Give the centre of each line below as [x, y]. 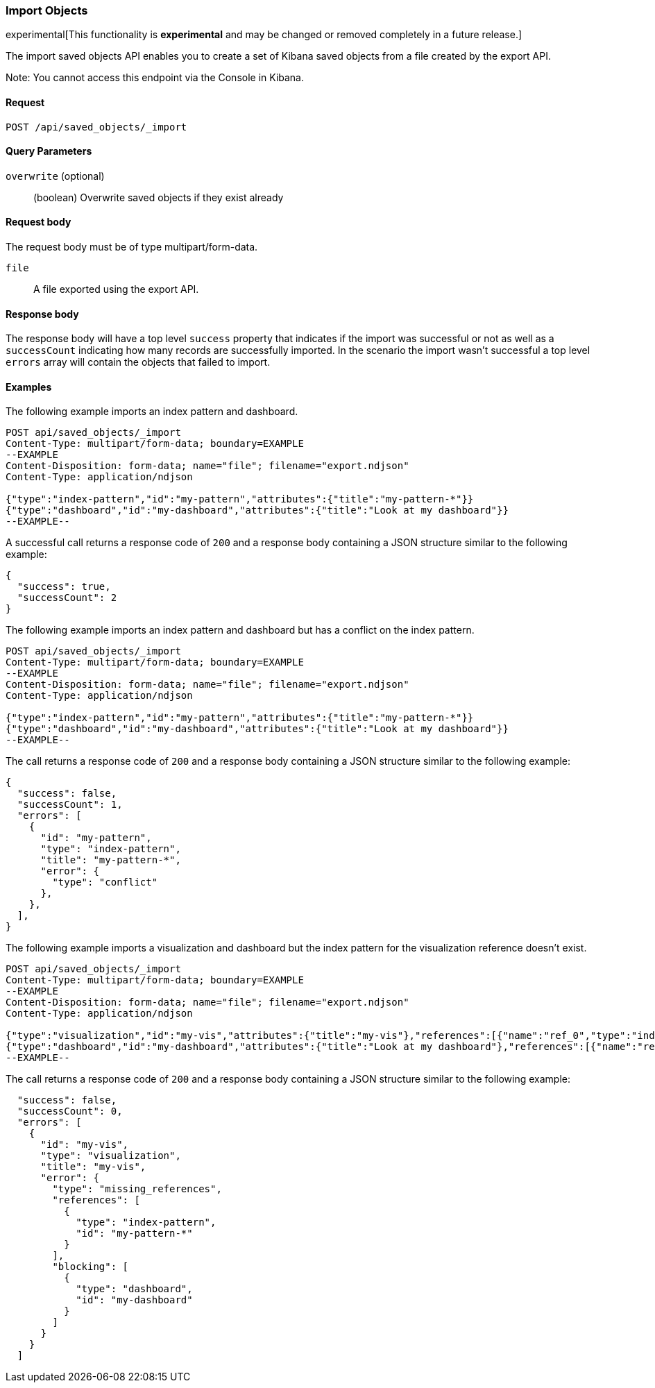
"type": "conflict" [105, 882]
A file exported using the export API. [116, 289]
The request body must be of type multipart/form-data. [132, 247]
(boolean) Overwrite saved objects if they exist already [159, 197]
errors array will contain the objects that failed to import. [138, 362]
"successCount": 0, [70, 1111]
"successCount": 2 [67, 598]
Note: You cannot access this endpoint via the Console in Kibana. [155, 78]
